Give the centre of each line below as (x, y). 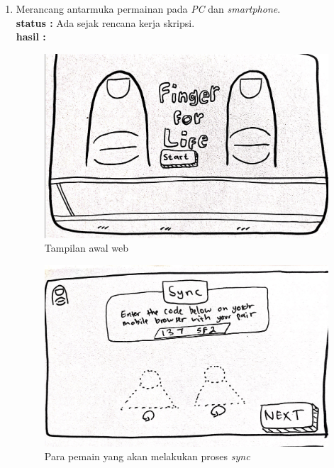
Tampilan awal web (87, 248)
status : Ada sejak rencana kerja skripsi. (105, 22)
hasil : (31, 37)
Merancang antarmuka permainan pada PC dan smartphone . (148, 9)
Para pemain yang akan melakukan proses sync (147, 456)
